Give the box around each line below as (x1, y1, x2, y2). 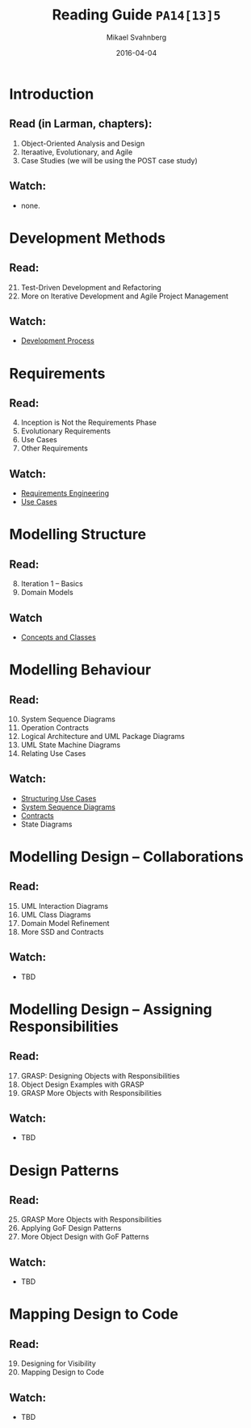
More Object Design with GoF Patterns (20, 1232, 149, 1242)
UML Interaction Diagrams (20, 901, 108, 910)
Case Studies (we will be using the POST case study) (20, 155, 199, 165)
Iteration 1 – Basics (20, 579, 83, 589)
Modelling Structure (9, 526, 147, 543)
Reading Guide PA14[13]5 (52, 6, 221, 24)
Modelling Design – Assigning (9, 1000, 213, 1018)
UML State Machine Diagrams (20, 740, 121, 750)
